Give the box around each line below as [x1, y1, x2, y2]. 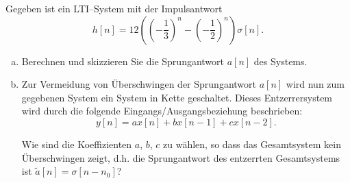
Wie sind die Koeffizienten [21, 136, 132, 151]
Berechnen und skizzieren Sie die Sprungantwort [21, 53, 225, 68]
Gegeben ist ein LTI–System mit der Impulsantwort [5, 1, 223, 15]
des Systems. [253, 53, 308, 68]
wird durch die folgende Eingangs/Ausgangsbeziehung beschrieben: [21, 103, 303, 118]
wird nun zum [286, 77, 345, 91]
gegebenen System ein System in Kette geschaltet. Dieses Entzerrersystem [21, 90, 333, 104]
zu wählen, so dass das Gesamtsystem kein [163, 136, 341, 151]
